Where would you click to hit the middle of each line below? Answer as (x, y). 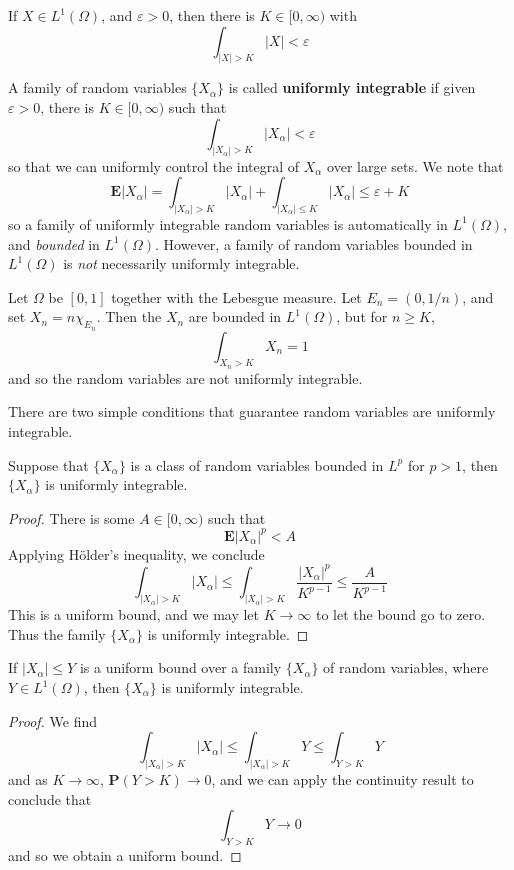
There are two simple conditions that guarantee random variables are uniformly (252, 411)
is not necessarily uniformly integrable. (181, 263)
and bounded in (54, 243)
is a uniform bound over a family (180, 667)
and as (28, 779)
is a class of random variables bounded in (257, 464)
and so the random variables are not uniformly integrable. (185, 377)
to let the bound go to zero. (400, 614)
